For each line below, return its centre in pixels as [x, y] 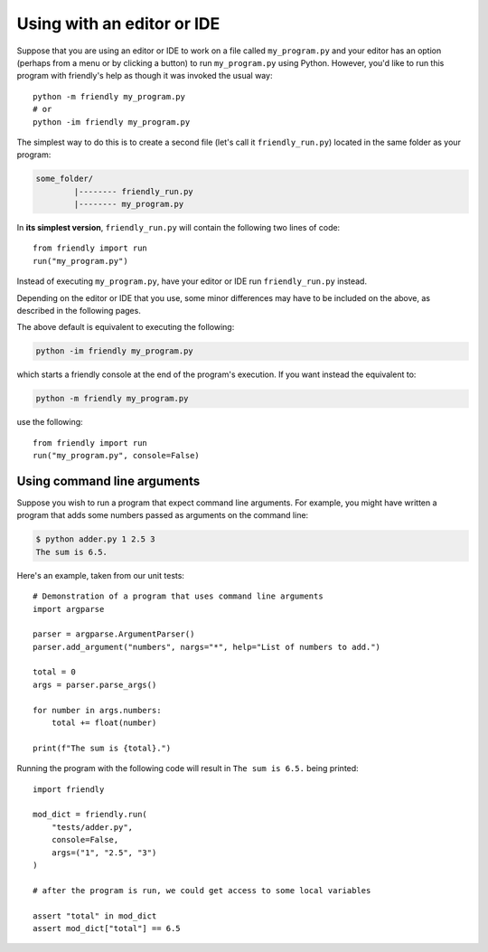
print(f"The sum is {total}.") [102, 748]
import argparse [69, 609]
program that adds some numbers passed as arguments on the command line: [163, 515]
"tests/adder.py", [92, 827]
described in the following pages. [79, 310]
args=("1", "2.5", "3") [104, 853]
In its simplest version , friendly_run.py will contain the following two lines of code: [178, 228]
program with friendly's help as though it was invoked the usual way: [145, 76]
